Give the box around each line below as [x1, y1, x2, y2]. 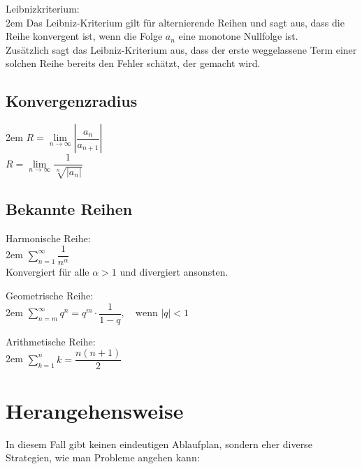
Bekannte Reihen [6, 198, 133, 220]
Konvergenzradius [6, 90, 138, 112]
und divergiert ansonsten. [120, 265, 229, 279]
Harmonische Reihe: [6, 230, 91, 245]
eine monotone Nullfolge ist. [178, 29, 298, 43]
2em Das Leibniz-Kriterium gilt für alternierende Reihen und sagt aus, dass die [6, 15, 345, 29]
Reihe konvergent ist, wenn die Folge [6, 29, 163, 43]
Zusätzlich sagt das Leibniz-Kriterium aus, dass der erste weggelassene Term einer [6, 42, 357, 57]
